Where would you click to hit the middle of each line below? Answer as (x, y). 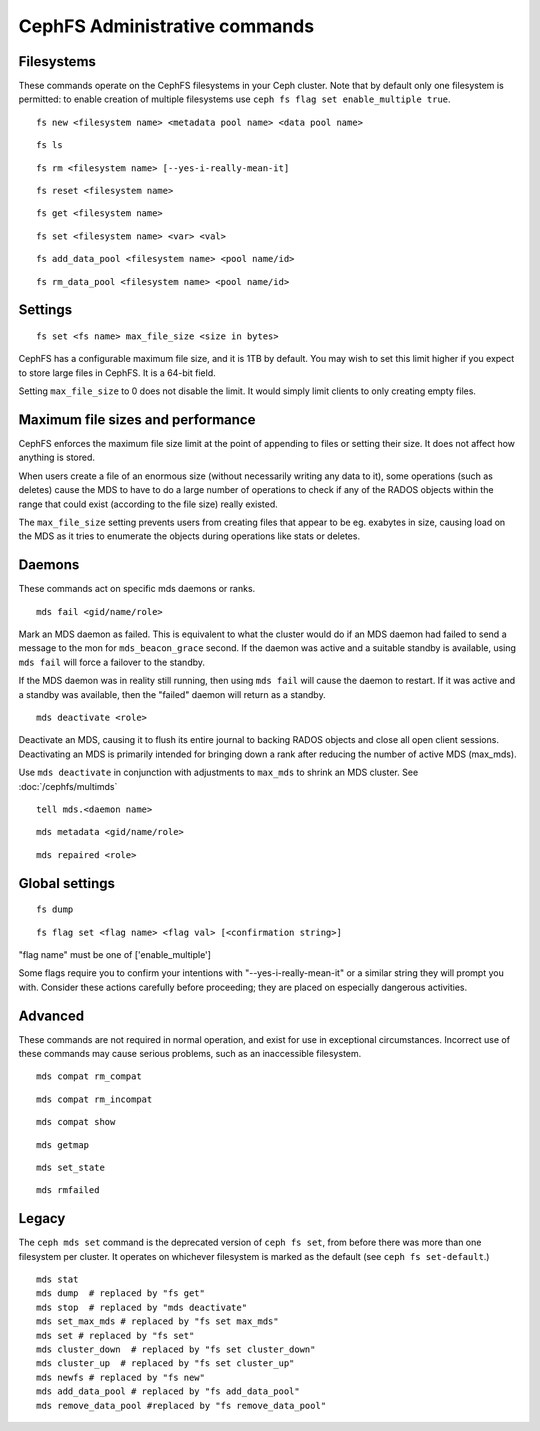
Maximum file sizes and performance (137, 419)
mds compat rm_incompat (94, 1099)
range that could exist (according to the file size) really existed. (148, 504)
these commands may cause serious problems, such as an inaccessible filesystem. (190, 1054)
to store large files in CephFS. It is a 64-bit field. (117, 372)
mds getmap (63, 1144)
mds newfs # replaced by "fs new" (120, 1377)
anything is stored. (56, 457)
